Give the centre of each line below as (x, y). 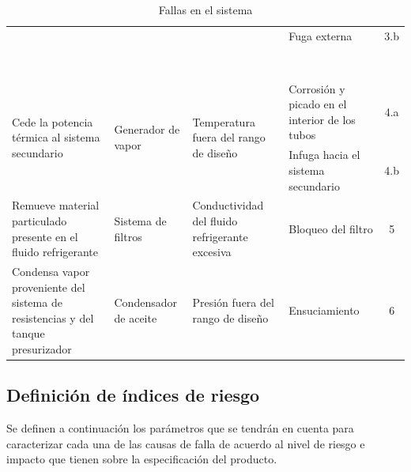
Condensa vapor (51, 271)
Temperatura (224, 121)
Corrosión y (317, 88)
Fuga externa (321, 35)
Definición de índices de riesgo (133, 395)
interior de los (322, 119)
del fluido (215, 220)
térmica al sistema (56, 137)
